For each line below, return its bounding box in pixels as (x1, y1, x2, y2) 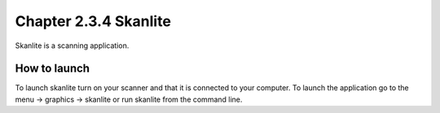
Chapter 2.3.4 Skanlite (15, 12, 171, 30)
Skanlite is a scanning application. (15, 41, 130, 50)
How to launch (15, 62, 90, 76)
